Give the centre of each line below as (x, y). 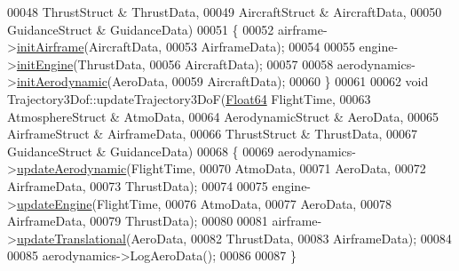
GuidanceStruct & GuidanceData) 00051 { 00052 (141, 29)
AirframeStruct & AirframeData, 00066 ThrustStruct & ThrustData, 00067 (213, 134)
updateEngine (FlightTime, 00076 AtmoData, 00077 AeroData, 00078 (204, 203)
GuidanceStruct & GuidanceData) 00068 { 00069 (141, 151)
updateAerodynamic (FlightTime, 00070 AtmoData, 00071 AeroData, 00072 (221, 168)
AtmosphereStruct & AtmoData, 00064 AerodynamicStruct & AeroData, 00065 (223, 116)
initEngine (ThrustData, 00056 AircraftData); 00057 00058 (175, 64)
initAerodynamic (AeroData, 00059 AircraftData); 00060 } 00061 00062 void (222, 81)
